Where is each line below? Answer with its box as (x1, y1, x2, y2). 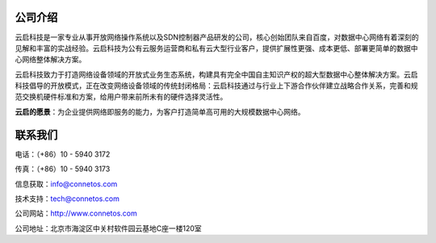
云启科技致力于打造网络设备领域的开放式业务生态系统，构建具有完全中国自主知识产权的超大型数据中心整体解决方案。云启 (15, 69, 418, 79)
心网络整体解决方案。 (15, 55, 86, 65)
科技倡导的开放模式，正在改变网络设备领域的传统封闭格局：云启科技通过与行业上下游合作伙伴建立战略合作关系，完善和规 (15, 81, 418, 90)
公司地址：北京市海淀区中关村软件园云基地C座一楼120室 (15, 223, 202, 233)
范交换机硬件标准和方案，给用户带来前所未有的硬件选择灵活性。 (15, 92, 228, 102)
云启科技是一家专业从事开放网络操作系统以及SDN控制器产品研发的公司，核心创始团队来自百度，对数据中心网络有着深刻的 (15, 32, 419, 42)
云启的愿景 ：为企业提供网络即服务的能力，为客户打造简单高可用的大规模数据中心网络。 (15, 107, 305, 116)
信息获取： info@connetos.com (15, 178, 118, 189)
